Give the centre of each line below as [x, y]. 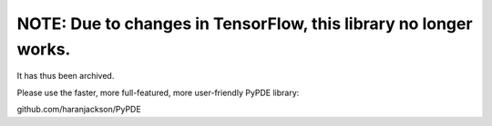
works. [44, 49]
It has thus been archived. [66, 76]
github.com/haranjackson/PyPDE [79, 110]
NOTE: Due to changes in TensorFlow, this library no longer [245, 24]
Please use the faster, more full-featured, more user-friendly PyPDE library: [158, 92]
